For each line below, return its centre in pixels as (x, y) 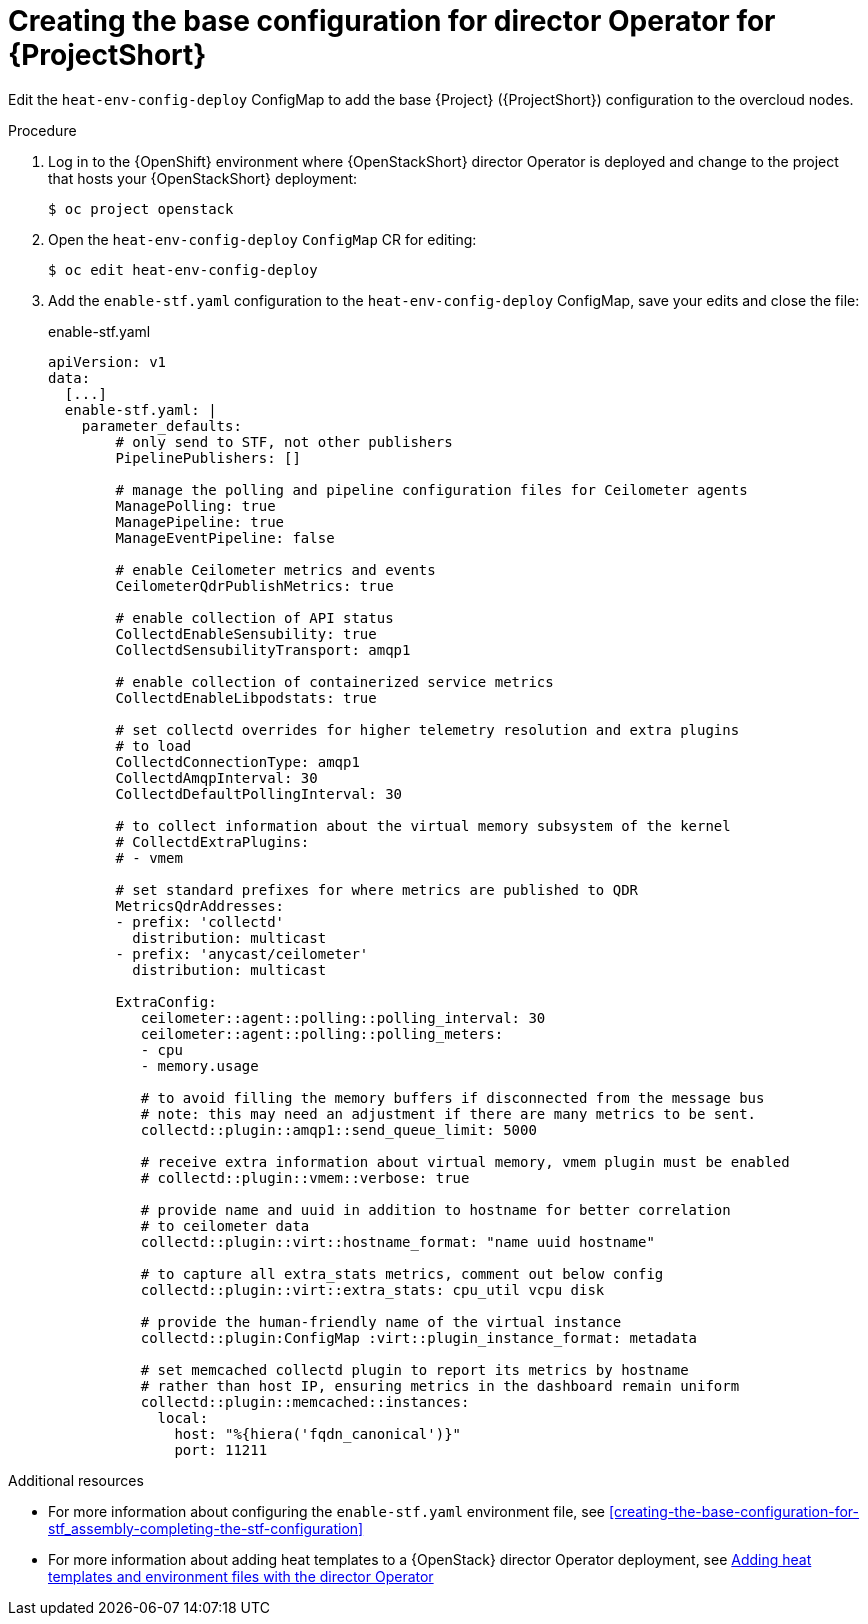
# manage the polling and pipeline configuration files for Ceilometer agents (431, 489)
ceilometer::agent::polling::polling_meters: (322, 1033)
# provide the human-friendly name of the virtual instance (381, 1321)
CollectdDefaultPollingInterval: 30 (259, 793)
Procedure (42, 130)
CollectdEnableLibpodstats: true (246, 697)
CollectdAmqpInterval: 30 (216, 777)
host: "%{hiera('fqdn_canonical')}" (318, 1433)
